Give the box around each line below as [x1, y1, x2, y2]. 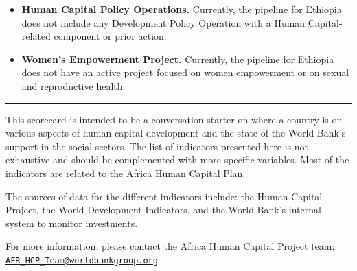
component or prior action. [54, 29, 167, 43]
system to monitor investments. [5, 215, 138, 230]
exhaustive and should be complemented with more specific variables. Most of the [5, 152, 349, 167]
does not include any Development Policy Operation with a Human [21, 15, 306, 30]
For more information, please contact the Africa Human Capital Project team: [5, 239, 335, 253]
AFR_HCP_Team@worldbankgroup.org [5, 255, 158, 266]
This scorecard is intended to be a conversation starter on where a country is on [5, 112, 343, 126]
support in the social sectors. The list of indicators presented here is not [5, 139, 309, 153]
